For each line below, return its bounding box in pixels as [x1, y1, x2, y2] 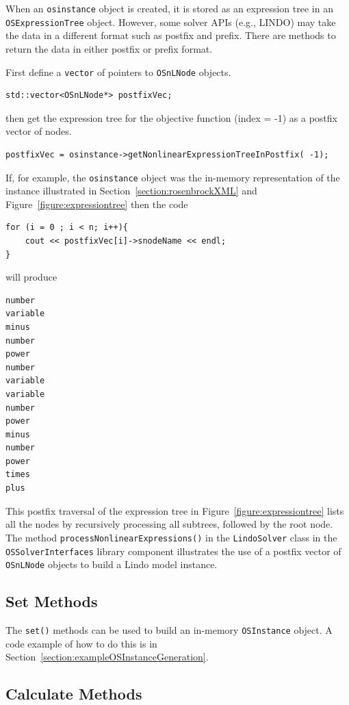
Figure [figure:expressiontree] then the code [5, 196, 188, 211]
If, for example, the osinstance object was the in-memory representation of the [5, 170, 340, 184]
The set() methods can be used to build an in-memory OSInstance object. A [5, 623, 333, 637]
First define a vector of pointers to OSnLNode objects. [5, 64, 231, 79]
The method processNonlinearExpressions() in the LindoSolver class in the [5, 530, 337, 544]
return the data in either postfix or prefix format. [5, 41, 213, 55]
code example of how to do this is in [5, 636, 157, 650]
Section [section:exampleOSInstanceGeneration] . [5, 650, 209, 664]
